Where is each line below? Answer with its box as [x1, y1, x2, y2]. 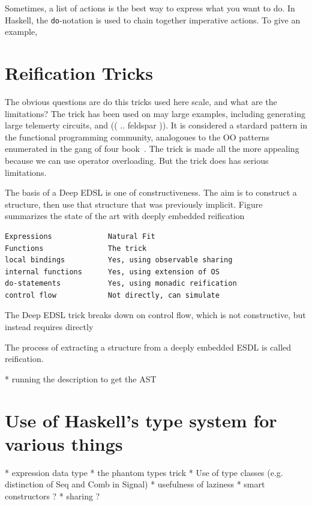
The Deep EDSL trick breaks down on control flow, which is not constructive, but [5, 309, 306, 321]
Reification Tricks [5, 61, 153, 85]
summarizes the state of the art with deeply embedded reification [5, 209, 245, 222]
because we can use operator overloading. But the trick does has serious [5, 154, 269, 166]
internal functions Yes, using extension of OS [5, 267, 220, 276]
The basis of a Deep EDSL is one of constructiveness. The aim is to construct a [5, 186, 297, 199]
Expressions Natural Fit [5, 232, 155, 241]
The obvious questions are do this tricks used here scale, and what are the [5, 95, 277, 107]
